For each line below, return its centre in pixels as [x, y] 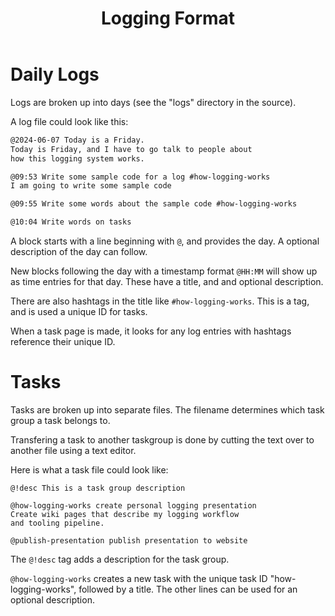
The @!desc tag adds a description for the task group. [120, 559]
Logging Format [168, 18]
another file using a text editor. [73, 450]
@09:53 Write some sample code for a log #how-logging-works [140, 177]
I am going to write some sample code [91, 186]
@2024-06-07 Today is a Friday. [77, 140]
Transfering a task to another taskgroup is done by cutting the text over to [162, 440]
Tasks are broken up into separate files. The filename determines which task [167, 410]
